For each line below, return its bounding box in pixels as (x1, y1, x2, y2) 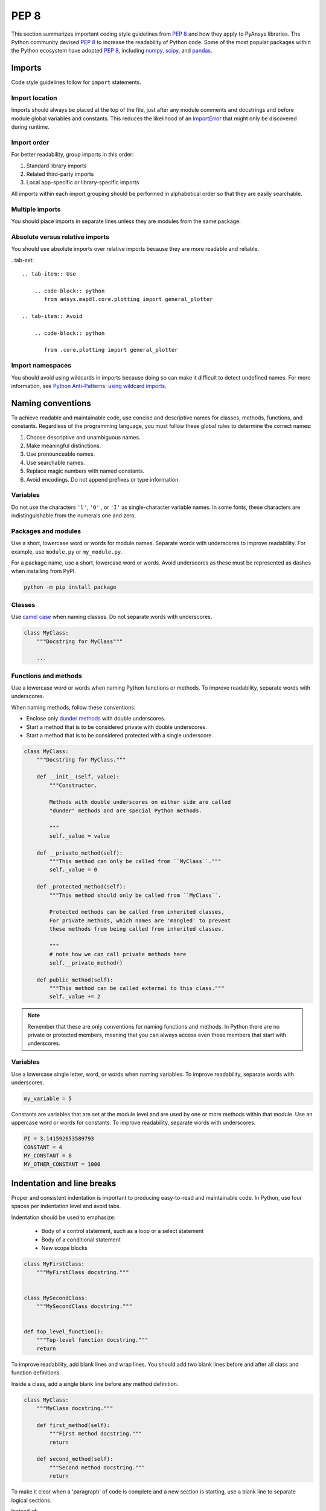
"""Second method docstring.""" (49, 1464, 145, 1471)
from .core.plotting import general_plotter (44, 346, 178, 354)
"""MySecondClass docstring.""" (36, 1302, 133, 1310)
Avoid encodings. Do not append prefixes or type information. (26, 476, 181, 483)
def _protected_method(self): (36, 883, 126, 890)
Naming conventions (11, 398, 92, 408)
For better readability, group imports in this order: (11, 151, 134, 158)
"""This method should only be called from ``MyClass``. (49, 891, 222, 899)
